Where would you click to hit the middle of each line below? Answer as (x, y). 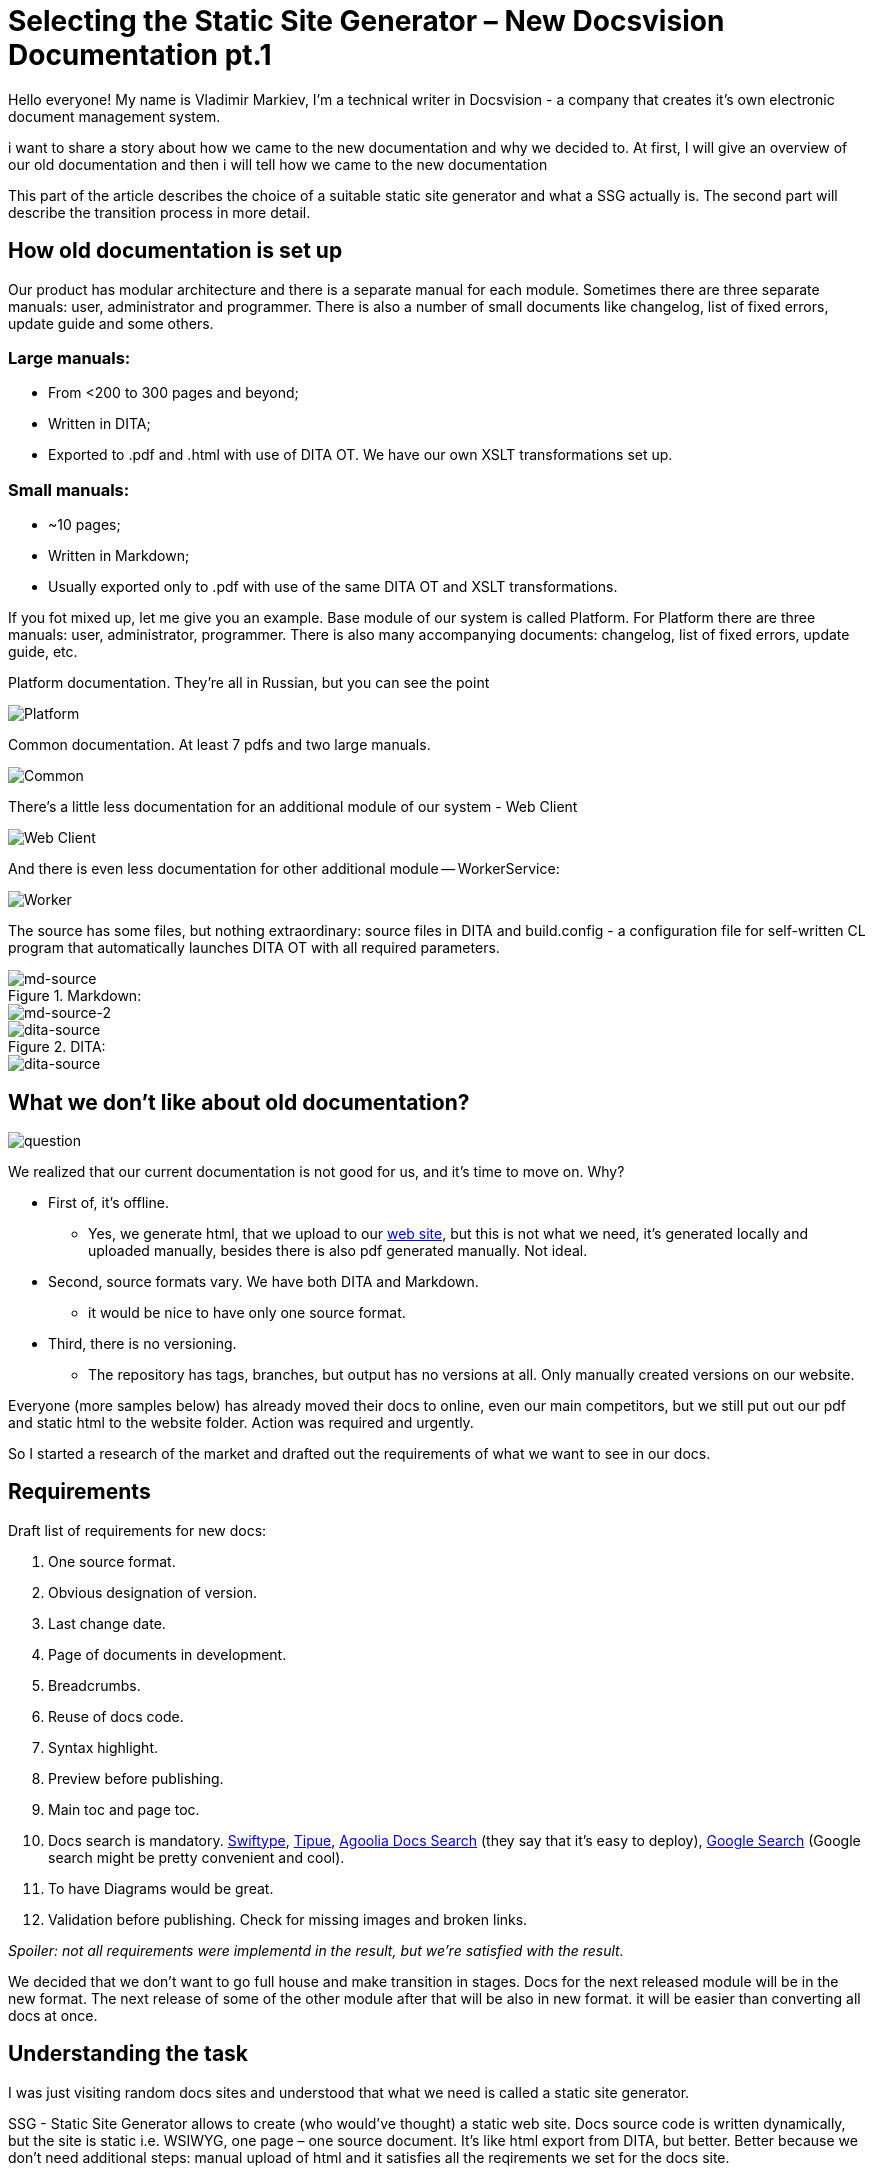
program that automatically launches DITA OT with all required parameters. (254, 948)
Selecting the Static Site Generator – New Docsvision (366, 21)
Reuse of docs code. (116, 1716)
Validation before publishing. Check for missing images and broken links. (288, 1919)
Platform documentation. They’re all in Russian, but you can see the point (249, 683)
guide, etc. (43, 652)
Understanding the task (128, 2054)
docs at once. (53, 2015)
